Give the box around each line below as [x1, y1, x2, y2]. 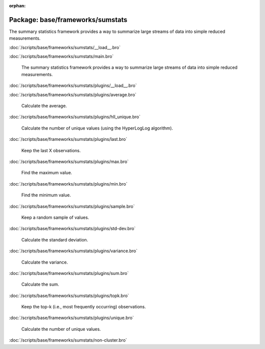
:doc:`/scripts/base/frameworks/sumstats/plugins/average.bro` [9, 91, 137, 98]
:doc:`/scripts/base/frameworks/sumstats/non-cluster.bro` [9, 337, 127, 343]
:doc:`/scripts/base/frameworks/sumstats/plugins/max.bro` [9, 159, 129, 164]
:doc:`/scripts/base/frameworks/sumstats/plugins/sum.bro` [9, 270, 129, 276]
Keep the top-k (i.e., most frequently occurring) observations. [21, 304, 146, 310]
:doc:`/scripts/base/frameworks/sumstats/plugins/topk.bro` [9, 293, 130, 298]
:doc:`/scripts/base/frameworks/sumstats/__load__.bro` [9, 44, 121, 50]
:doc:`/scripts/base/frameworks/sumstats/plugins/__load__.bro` [9, 82, 137, 88]
